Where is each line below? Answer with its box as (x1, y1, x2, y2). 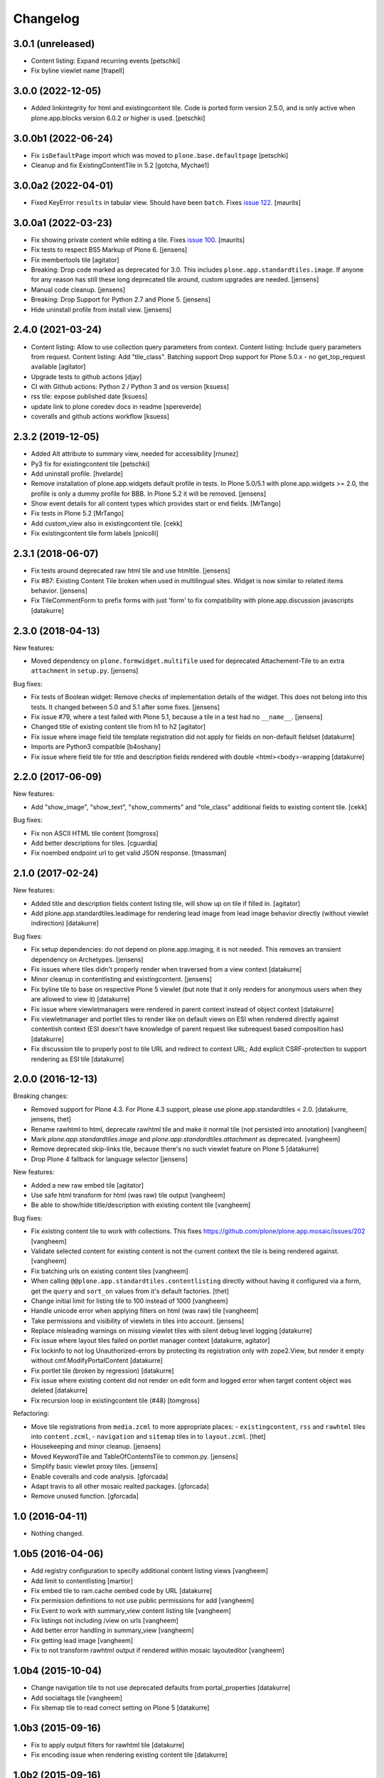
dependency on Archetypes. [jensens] (31, 955, 144, 964)
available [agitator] (31, 363, 86, 371)
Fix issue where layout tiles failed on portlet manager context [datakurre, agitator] (31, 1336, 270, 1345)
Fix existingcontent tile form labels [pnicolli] (31, 529, 159, 538)
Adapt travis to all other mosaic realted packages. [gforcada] (31, 1481, 209, 1490)
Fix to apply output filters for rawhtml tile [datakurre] (31, 1740, 185, 1749)
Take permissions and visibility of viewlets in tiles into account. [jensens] (31, 1316, 245, 1325)
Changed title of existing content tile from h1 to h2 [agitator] (31, 723, 206, 731)
